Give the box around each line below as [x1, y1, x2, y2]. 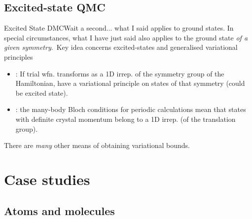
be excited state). [15, 87, 68, 98]
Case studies [4, 169, 90, 189]
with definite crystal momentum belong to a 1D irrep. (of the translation [15, 113, 236, 124]
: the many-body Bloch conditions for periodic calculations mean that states [15, 104, 246, 114]
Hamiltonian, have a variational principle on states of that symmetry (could [15, 78, 245, 88]
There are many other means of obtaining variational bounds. [4, 140, 190, 150]
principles [4, 51, 33, 62]
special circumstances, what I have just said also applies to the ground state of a [4, 32, 248, 42]
